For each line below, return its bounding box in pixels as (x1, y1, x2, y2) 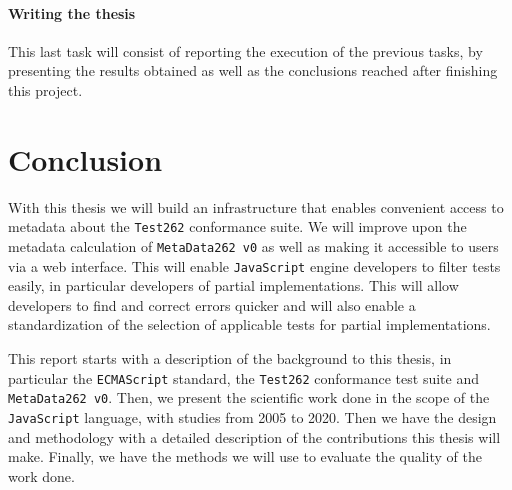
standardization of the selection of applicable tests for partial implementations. (8, 314, 491, 335)
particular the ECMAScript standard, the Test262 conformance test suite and (8, 367, 479, 388)
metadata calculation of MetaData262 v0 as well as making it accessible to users (8, 235, 499, 256)
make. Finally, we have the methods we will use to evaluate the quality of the (8, 446, 482, 467)
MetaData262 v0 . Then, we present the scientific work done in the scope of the (8, 387, 490, 408)
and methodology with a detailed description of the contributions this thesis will (8, 426, 501, 447)
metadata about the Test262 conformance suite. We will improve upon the (8, 216, 467, 237)
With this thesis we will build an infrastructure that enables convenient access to (8, 196, 504, 217)
